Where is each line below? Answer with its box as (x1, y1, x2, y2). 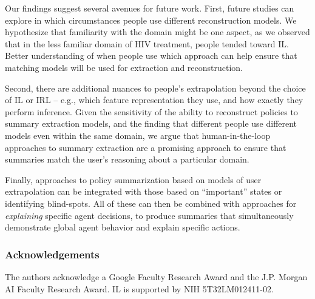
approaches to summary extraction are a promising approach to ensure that (5, 141, 286, 153)
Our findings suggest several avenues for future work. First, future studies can (5, 2, 294, 14)
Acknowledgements (5, 246, 100, 261)
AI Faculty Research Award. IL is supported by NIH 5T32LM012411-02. (5, 282, 274, 295)
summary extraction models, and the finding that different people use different (5, 117, 297, 130)
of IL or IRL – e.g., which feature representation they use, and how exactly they (5, 93, 303, 106)
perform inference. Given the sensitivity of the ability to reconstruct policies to (5, 105, 298, 118)
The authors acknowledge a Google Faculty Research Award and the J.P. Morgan (5, 270, 308, 283)
